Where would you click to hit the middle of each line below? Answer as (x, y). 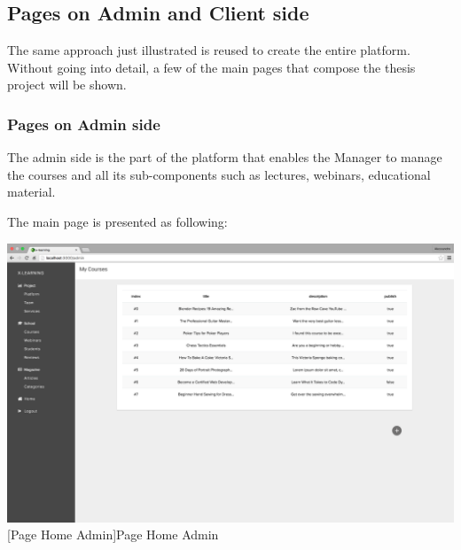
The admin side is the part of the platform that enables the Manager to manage (225, 157)
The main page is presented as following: (117, 221)
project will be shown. (67, 85)
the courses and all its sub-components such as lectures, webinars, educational (219, 174)
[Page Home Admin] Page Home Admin (113, 535)
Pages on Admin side (84, 124)
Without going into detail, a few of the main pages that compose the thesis (211, 67)
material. (31, 192)
